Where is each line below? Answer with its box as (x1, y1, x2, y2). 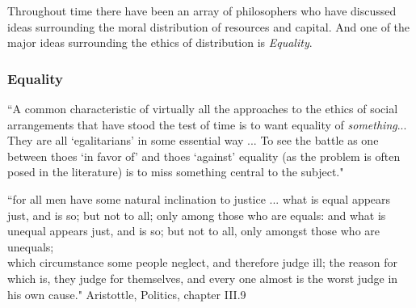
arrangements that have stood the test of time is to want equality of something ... (7, 116, 407, 133)
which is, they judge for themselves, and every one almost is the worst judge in (7, 269, 398, 286)
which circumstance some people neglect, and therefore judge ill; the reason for (7, 254, 398, 271)
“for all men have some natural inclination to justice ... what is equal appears (7, 190, 391, 207)
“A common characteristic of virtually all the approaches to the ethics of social (7, 100, 398, 116)
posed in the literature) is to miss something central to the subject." (7, 163, 344, 180)
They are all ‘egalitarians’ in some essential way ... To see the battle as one (7, 132, 379, 149)
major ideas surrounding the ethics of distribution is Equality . (7, 34, 313, 51)
